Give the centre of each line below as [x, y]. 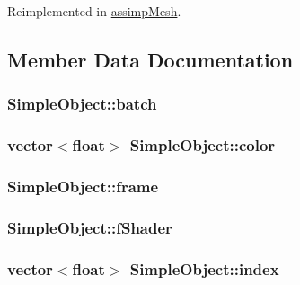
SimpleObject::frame [83, 186]
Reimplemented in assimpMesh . [94, 11]
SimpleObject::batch [82, 104]
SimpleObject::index [204, 268]
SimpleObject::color [203, 145]
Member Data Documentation [150, 59]
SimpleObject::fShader [90, 227]
